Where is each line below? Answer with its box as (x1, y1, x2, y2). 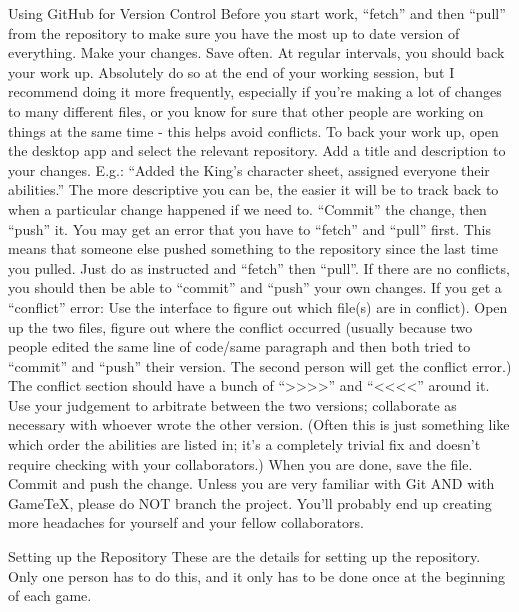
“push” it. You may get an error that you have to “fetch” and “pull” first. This (8, 218, 491, 239)
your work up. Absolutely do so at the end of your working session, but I (8, 61, 455, 82)
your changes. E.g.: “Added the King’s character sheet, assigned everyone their (8, 159, 490, 180)
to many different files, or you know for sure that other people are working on (8, 100, 484, 121)
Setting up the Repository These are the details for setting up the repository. (8, 546, 481, 567)
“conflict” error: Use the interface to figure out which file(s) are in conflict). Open (8, 296, 508, 317)
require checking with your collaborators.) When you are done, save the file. (8, 453, 473, 474)
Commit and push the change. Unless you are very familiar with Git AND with (8, 473, 495, 494)
